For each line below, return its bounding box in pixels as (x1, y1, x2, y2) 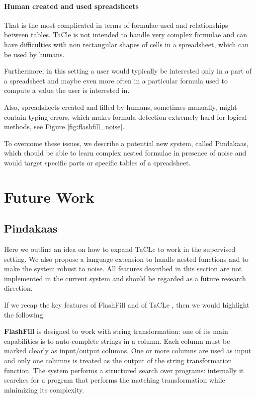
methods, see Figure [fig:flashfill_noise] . (4, 121, 125, 132)
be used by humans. (4, 49, 65, 59)
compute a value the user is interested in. (4, 85, 130, 95)
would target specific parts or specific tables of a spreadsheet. (4, 157, 191, 167)
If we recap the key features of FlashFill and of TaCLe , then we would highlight (4, 300, 250, 310)
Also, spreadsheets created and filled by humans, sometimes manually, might (4, 101, 237, 112)
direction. (4, 283, 33, 293)
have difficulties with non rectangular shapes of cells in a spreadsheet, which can (4, 39, 249, 49)
